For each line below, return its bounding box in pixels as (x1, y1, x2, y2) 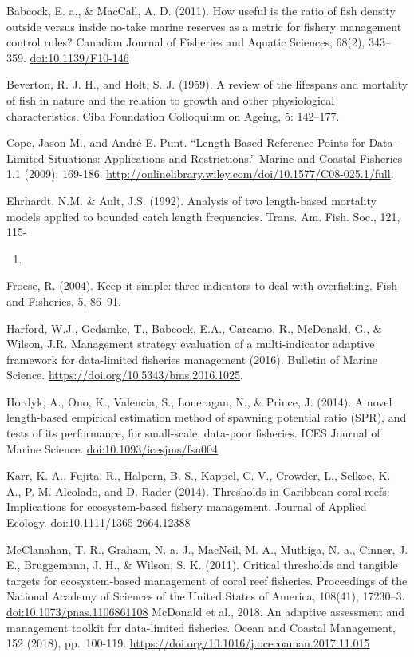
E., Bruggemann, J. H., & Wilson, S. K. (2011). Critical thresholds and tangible (6, 556, 398, 573)
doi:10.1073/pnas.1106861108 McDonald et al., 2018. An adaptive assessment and (6, 604, 405, 619)
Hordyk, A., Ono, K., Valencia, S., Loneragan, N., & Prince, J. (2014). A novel (6, 393, 392, 410)
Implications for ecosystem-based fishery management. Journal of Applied (6, 498, 367, 515)
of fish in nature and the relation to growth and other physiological (6, 91, 335, 108)
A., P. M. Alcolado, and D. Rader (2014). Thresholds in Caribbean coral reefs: (6, 482, 390, 499)
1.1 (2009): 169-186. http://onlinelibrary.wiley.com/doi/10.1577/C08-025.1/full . (6, 165, 394, 182)
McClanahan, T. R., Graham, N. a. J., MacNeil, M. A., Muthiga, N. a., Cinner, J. (6, 540, 408, 557)
